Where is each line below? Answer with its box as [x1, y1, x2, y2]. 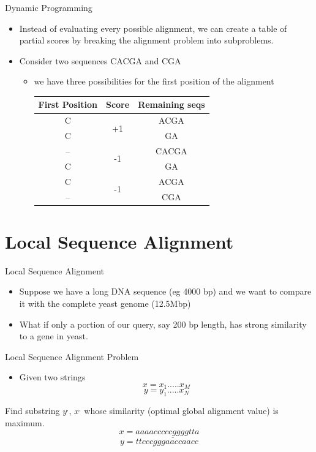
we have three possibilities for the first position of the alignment [34, 75, 274, 88]
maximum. [5, 416, 45, 429]
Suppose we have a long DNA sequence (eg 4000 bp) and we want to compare [19, 285, 312, 298]
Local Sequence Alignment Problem [5, 350, 139, 363]
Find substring [5, 404, 60, 417]
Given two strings [19, 371, 86, 383]
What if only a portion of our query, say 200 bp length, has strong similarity [19, 317, 307, 330]
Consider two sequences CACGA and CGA [19, 54, 181, 67]
